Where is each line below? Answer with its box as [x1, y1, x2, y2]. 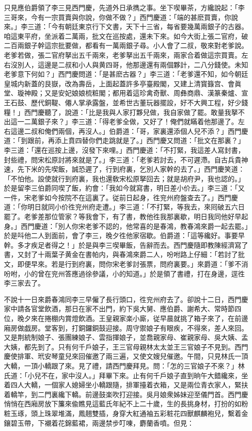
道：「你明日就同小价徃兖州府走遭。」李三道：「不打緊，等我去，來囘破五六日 [4, 202, 245, 212]
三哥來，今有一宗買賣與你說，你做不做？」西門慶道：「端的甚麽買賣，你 [4, 12, 231, 22]
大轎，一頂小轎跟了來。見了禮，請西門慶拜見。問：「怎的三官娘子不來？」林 [4, 360, 245, 370]
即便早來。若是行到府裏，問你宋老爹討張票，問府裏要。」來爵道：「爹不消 [17, 259, 248, 269]
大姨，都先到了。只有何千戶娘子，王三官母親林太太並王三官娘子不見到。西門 [4, 341, 248, 351]
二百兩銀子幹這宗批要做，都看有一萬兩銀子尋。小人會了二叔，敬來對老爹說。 [4, 40, 248, 50]
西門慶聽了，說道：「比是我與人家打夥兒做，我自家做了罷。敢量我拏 [24, 107, 238, 117]
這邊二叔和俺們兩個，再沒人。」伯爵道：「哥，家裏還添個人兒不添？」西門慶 [10, 126, 248, 136]
